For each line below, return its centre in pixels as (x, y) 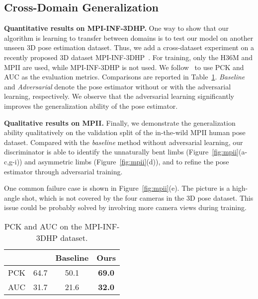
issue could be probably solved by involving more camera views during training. (125, 207)
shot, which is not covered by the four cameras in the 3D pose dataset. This (138, 197)
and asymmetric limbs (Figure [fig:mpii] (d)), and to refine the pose (127, 161)
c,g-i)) (13, 161)
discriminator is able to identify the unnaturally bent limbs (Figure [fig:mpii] (122, 152)
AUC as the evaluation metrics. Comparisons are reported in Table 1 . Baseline (125, 77)
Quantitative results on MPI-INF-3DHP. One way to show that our (116, 28)
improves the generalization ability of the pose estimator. (91, 106)
